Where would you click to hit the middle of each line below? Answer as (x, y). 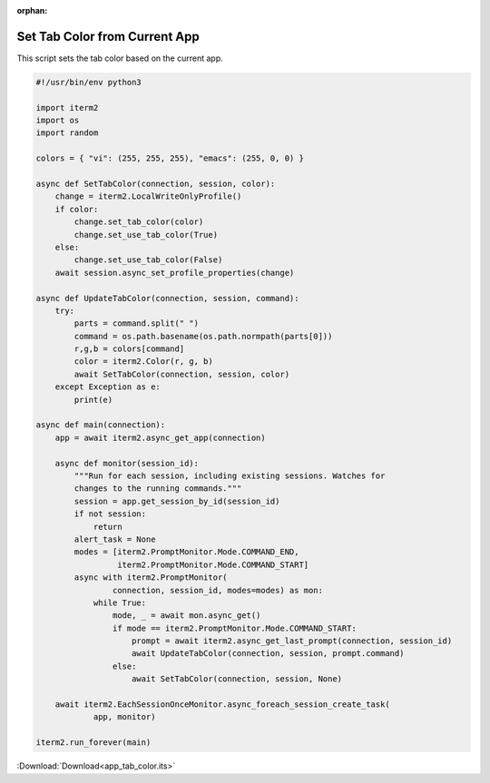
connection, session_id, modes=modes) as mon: (218, 590)
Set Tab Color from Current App (108, 36)
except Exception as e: (108, 387)
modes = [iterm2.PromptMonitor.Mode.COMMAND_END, (186, 552)
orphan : (32, 10)
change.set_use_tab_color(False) (148, 260)
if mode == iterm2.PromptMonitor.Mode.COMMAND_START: (235, 628)
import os (58, 121)
